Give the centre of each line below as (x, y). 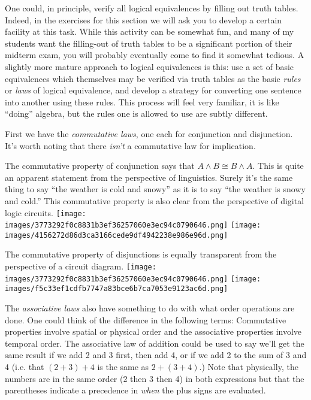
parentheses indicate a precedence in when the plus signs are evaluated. (135, 390)
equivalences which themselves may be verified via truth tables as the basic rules (153, 78)
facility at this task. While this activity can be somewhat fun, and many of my (150, 31)
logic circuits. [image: (46, 212)
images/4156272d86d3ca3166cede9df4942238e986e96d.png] (117, 235)
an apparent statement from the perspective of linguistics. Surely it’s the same (149, 177)
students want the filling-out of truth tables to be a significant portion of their (149, 43)
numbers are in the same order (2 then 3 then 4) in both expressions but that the (155, 378)
